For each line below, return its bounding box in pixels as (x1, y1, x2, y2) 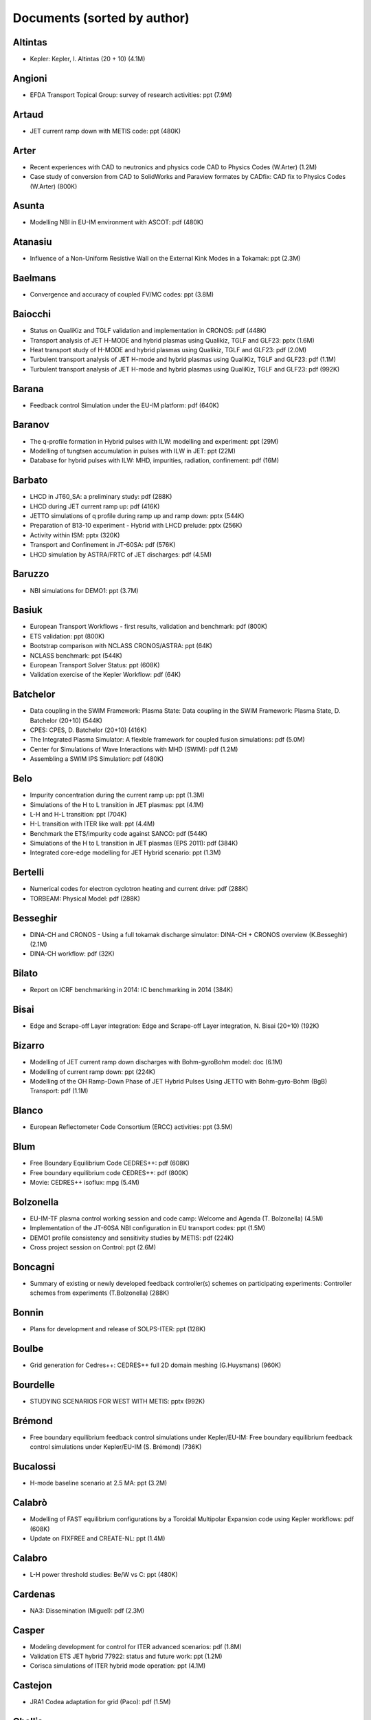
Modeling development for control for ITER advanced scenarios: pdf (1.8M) (30, 1642, 242, 1651)
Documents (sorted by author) (12, 10, 190, 25)
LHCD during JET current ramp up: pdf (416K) (30, 502, 160, 510)
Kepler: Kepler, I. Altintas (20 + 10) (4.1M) (30, 55, 146, 63)
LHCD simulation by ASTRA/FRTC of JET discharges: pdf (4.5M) (30, 550, 212, 559)
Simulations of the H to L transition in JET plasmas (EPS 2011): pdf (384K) (30, 839, 238, 848)
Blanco (12, 1105, 44, 1117)
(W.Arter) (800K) (30, 182, 78, 191)
